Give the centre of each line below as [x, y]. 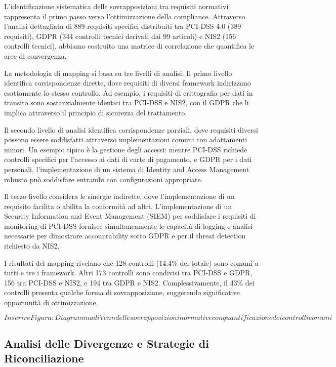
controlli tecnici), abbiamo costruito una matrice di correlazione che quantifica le [129, 46]
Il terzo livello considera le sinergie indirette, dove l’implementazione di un [119, 196]
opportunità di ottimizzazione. [51, 302]
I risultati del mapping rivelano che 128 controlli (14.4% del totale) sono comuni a [131, 262]
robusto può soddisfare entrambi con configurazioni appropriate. [103, 179]
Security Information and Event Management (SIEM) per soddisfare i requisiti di [130, 216]
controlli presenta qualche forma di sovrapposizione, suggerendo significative [122, 292]
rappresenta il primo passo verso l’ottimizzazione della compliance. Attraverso [125, 16]
